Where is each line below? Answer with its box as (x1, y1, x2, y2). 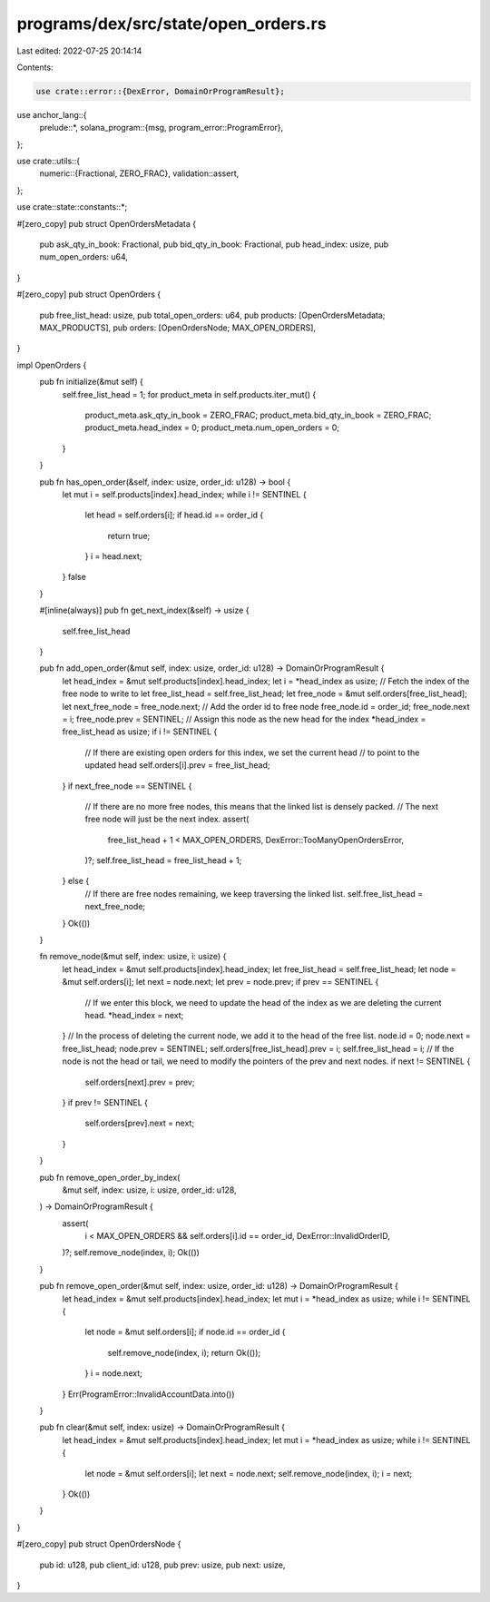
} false (62, 572, 86, 583)
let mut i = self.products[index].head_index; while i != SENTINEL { (62, 488, 308, 499)
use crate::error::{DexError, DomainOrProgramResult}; (35, 86, 285, 96)
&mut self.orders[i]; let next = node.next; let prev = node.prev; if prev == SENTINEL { (62, 977, 379, 988)
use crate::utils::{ (16, 155, 81, 167)
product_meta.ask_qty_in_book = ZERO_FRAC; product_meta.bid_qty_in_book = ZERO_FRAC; (84, 409, 432, 420)
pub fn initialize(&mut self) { (39, 377, 144, 388)
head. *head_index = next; (84, 1010, 184, 1020)
